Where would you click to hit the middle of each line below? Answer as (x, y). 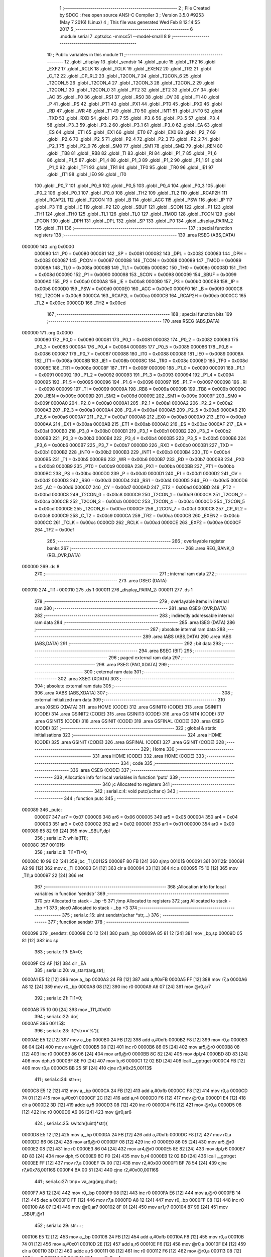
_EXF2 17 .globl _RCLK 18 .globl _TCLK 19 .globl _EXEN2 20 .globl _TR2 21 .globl (129, 69)
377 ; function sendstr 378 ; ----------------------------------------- (118, 922)
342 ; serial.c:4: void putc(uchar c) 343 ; (136, 791)
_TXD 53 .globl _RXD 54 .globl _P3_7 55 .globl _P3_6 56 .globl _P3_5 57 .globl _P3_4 (133, 118)
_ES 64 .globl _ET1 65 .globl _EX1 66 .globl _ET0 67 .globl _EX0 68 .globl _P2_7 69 (131, 132)
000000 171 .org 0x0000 (47, 332)
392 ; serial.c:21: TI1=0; (58, 998)
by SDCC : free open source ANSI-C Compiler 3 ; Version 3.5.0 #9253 (132, 15)
